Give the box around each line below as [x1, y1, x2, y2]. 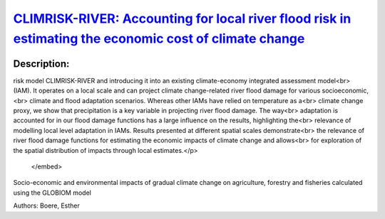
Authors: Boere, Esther [13, 201, 80, 210]
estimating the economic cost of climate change [13, 31, 305, 46]
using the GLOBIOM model [13, 188, 92, 197]
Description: [13, 58, 70, 70]
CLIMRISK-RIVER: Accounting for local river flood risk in [13, 11, 351, 26]
